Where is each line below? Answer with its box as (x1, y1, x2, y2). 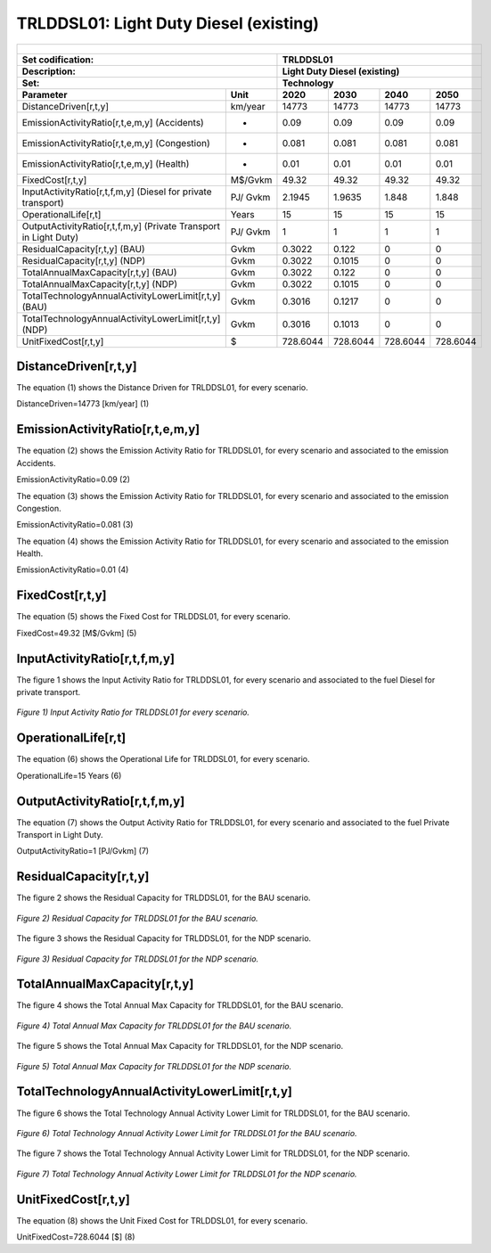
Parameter (21, 88, 68, 101)
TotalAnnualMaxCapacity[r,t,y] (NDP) (21, 277, 178, 290)
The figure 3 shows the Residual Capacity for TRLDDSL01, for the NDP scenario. (16, 933, 312, 944)
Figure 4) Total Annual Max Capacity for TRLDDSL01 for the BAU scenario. (16, 1020, 292, 1031)
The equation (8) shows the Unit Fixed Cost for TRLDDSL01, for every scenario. (16, 1215, 308, 1225)
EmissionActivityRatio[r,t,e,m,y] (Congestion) (21, 136, 211, 149)
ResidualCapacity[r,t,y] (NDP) (21, 254, 146, 266)
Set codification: (21, 53, 94, 66)
